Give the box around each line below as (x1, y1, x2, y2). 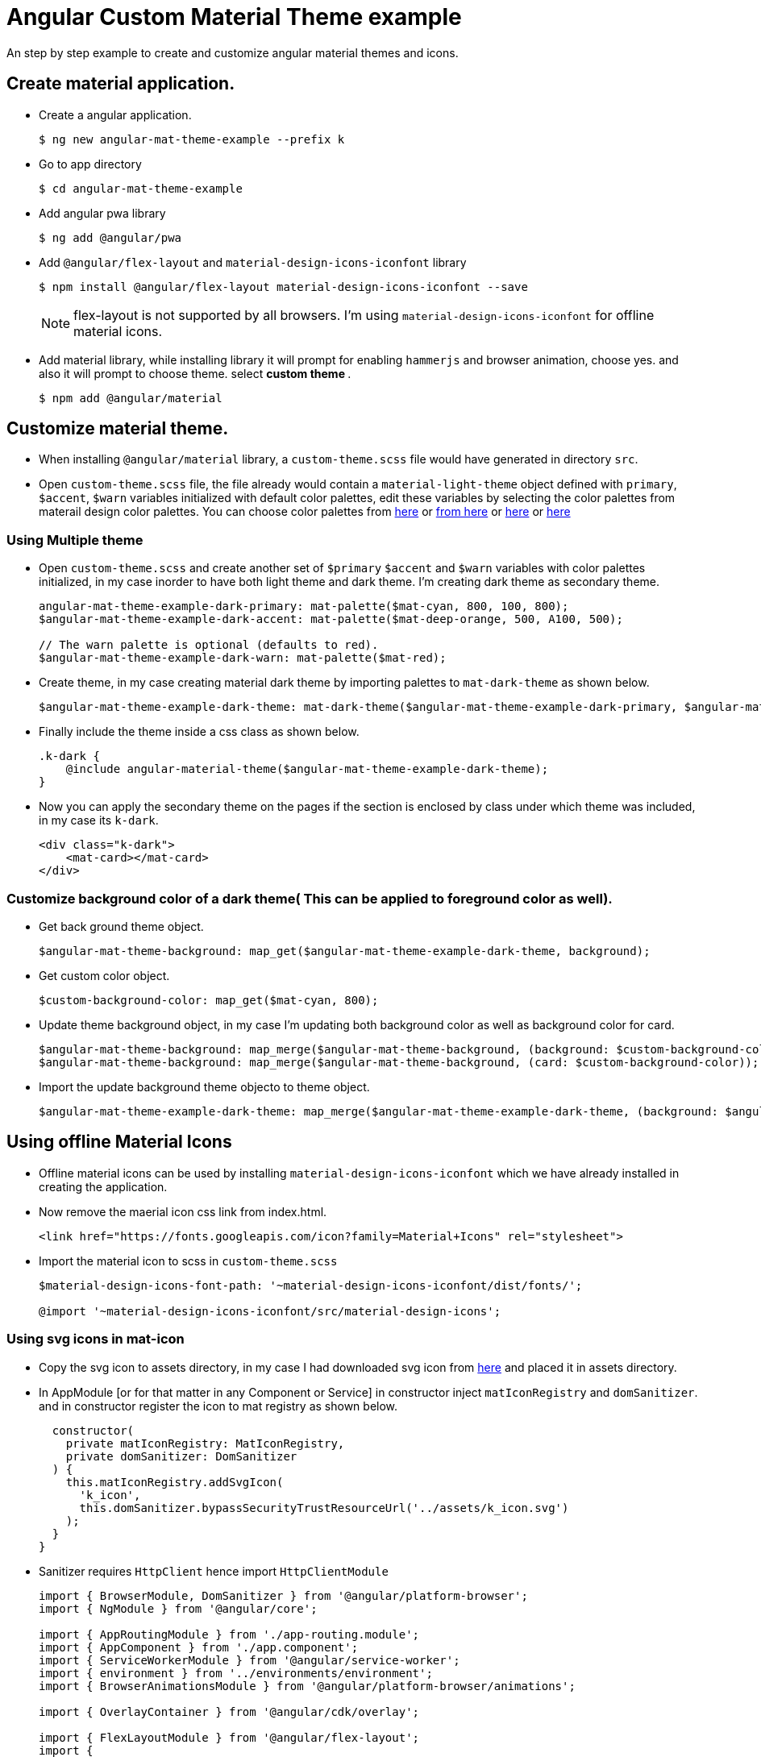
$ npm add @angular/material (39, 391, 222, 405)
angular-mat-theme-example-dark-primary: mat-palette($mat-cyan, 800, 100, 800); (39, 600, 569, 613)
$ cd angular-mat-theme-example (39, 181, 243, 195)
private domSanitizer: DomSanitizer (65, 1449, 297, 1463)
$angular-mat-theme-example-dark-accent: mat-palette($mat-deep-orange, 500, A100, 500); (39, 613, 623, 626)
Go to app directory (39, 156, 142, 171)
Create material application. (6, 73, 235, 94)
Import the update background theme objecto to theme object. (39, 1079, 370, 1094)
